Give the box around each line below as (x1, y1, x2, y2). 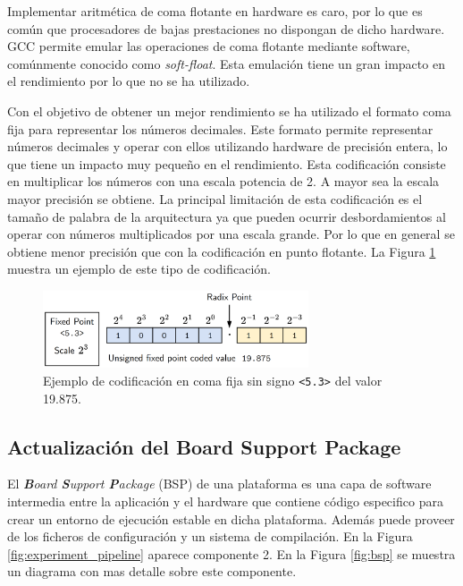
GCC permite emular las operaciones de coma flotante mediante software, (7, 37, 410, 55)
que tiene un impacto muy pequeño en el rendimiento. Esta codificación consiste (7, 154, 446, 173)
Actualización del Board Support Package (7, 432, 401, 460)
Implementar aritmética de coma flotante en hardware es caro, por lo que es (7, 2, 423, 20)
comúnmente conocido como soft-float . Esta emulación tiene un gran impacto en (7, 54, 445, 72)
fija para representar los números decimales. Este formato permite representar (7, 119, 434, 138)
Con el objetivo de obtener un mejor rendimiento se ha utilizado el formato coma (7, 101, 451, 120)
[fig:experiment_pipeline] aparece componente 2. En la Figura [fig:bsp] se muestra (7, 544, 456, 563)
